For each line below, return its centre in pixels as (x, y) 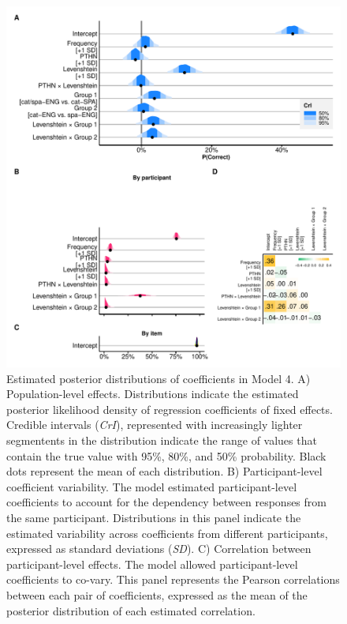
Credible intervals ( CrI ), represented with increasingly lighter (155, 425)
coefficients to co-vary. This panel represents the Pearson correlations (173, 579)
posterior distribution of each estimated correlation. (131, 610)
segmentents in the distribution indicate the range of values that (162, 440)
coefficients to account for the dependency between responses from (166, 502)
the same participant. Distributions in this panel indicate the (154, 517)
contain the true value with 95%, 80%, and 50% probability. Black (166, 455)
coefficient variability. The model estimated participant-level (152, 486)
